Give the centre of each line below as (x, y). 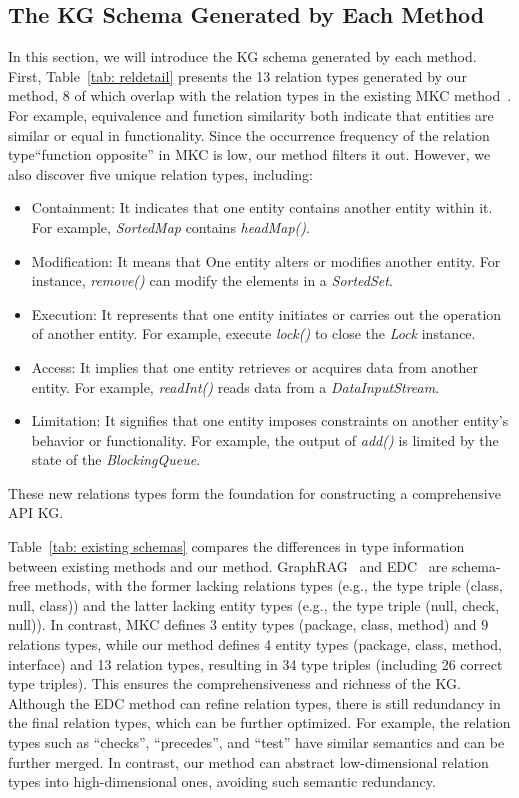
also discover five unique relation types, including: (160, 173)
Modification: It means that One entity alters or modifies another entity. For (266, 260)
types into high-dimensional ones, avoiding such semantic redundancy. (222, 781)
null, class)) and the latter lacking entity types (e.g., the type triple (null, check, (254, 604)
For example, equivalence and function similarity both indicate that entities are (251, 114)
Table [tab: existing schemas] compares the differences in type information (236, 546)
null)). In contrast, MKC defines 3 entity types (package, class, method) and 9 (248, 624)
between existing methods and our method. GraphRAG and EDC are (228, 565)
